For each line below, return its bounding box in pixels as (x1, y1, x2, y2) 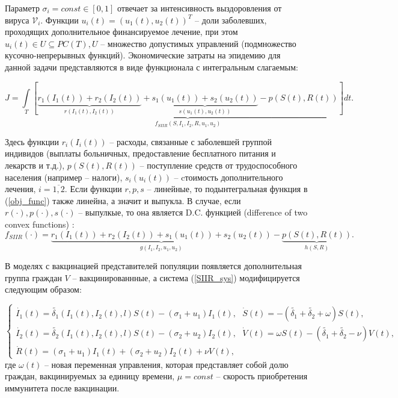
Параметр (5, 2, 40, 14)
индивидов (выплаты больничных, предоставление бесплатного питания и (5, 147, 276, 160)
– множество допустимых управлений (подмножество (100, 37, 296, 49)
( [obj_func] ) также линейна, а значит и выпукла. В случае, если (5, 194, 241, 207)
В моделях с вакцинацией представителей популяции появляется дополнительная (5, 260, 302, 272)
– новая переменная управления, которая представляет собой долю (44, 358, 289, 370)
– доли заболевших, (195, 13, 267, 26)
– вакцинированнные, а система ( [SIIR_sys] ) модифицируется (72, 271, 300, 284)
